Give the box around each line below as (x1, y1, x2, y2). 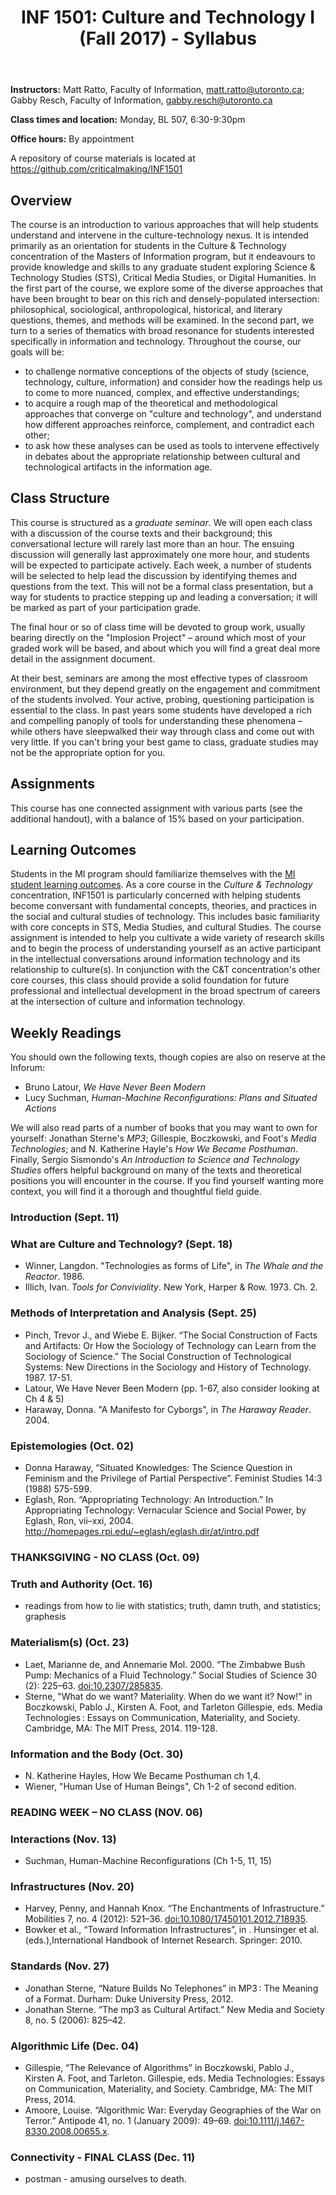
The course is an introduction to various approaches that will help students (10, 219, 319, 230)
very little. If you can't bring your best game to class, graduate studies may (10, 736, 319, 748)
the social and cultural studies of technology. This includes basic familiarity (10, 911, 320, 923)
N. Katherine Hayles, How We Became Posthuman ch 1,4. (24, 1769, 262, 1781)
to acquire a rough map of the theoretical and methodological (24, 397, 278, 409)
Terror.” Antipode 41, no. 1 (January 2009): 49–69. (24, 2114, 232, 2126)
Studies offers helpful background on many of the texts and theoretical (10, 1164, 302, 1176)
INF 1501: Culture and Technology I (20, 6, 315, 29)
